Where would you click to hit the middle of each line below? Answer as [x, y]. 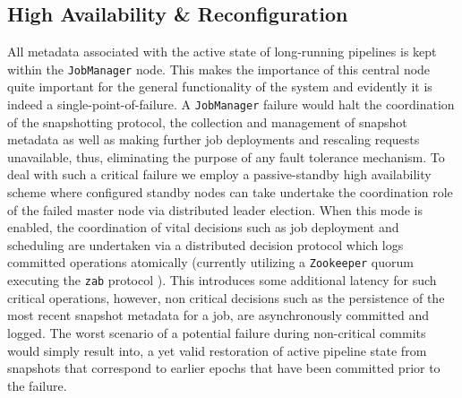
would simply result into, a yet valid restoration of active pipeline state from [217, 350]
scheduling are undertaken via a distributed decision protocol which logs [205, 244]
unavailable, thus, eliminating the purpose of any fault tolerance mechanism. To [226, 156]
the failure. [37, 385]
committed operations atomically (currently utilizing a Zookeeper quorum [210, 262]
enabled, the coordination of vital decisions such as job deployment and [203, 227]
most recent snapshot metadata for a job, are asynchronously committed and [218, 315]
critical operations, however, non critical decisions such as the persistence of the [226, 297]
